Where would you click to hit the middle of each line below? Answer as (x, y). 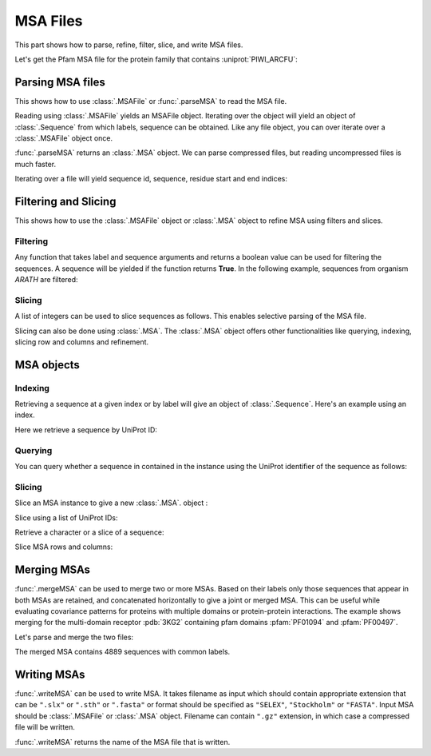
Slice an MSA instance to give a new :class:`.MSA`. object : (111, 503)
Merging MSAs (53, 570)
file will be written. (45, 727)
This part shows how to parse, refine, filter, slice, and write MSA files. (129, 45)
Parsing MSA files (60, 82)
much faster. (36, 164)
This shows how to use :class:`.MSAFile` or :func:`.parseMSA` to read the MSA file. (151, 101)
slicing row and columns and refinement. (82, 342)
